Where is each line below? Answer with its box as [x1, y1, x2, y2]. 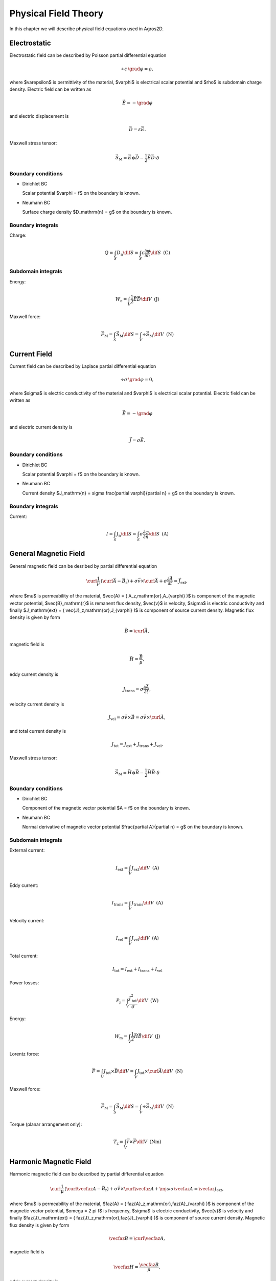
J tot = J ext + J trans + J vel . [111, 741, 164, 748]
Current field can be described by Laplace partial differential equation [9, 363, 156, 369]
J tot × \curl [137, 1068, 159, 1076]
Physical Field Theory [9, 8, 104, 19]
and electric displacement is [9, 113, 69, 119]
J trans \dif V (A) [131, 900, 164, 907]
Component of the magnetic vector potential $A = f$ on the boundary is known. [22, 805, 190, 811]
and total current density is [9, 728, 66, 734]
